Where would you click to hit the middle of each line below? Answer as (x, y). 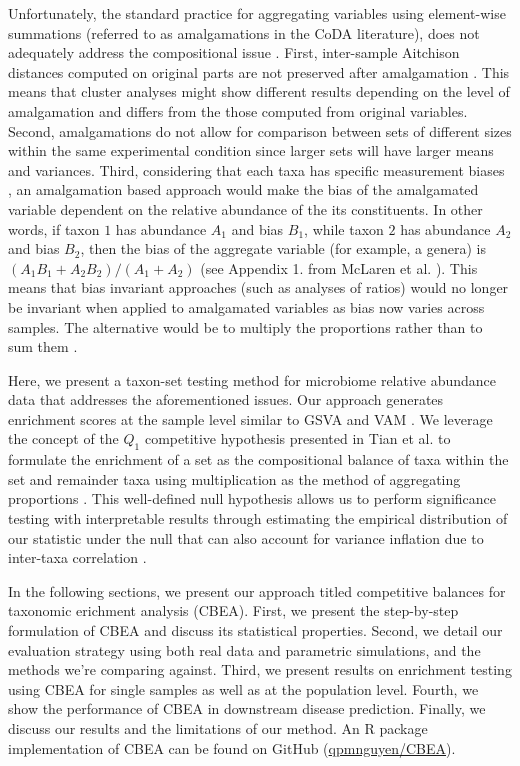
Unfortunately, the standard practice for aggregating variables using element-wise (257, 13)
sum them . (43, 346)
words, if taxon (54, 228)
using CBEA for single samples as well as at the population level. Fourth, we (243, 688)
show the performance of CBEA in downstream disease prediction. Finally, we (247, 708)
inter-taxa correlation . (77, 557)
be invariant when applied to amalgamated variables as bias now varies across (246, 306)
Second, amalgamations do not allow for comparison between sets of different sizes (260, 130)
